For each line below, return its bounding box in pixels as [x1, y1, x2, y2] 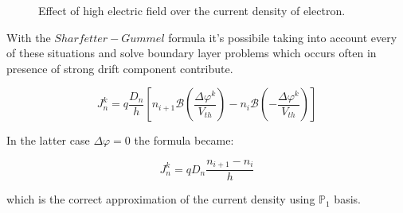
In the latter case [6, 132, 90, 149]
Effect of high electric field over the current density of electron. [38, 2, 346, 18]
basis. [334, 191, 361, 207]
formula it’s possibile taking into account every [168, 29, 397, 45]
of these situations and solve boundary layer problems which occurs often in [6, 45, 377, 61]
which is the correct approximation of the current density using [6, 191, 315, 207]
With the [6, 29, 51, 45]
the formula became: [134, 132, 234, 149]
